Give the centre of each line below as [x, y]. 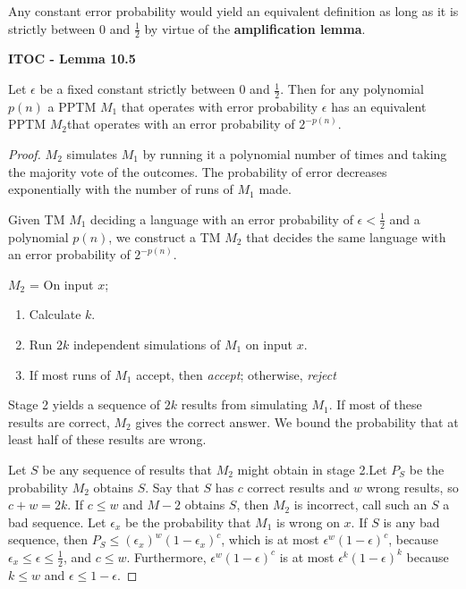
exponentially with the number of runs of [121, 189]
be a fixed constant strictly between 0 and [155, 89]
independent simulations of [147, 345]
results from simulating [244, 404]
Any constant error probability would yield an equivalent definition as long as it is [233, 11]
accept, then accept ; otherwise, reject [236, 374]
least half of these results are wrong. [107, 439]
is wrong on [308, 522]
